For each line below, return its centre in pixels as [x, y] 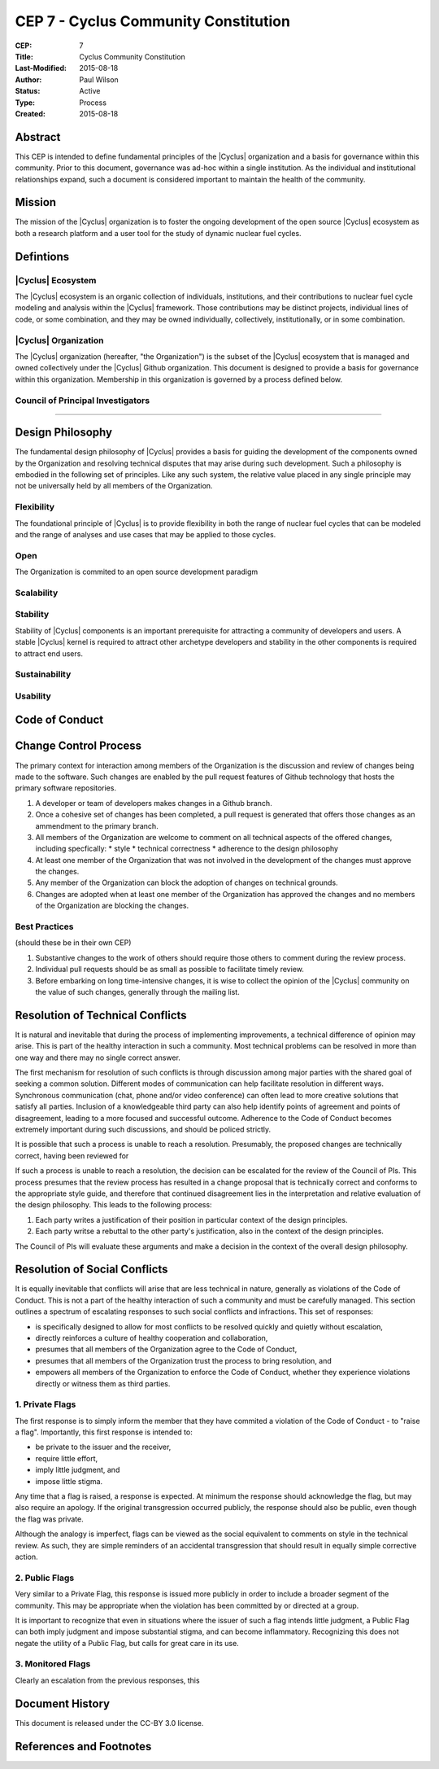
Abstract [38, 137]
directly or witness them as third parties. [103, 1383]
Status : [28, 91]
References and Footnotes [83, 1746]
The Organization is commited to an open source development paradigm [137, 572]
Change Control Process [78, 746]
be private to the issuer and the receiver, [103, 1447]
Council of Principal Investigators [83, 401]
